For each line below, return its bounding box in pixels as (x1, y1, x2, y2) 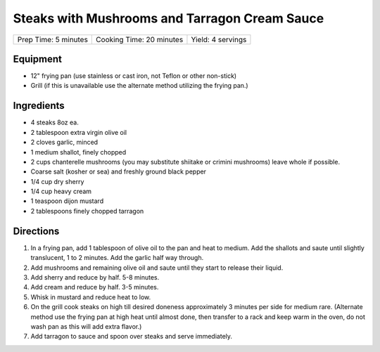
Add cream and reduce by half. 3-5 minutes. (30, 283, 159, 292)
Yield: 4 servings (191, 34, 247, 44)
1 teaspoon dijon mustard (30, 197, 104, 205)
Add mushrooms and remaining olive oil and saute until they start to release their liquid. (30, 263, 284, 272)
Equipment (13, 53, 63, 65)
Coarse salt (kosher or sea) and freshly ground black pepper (30, 167, 207, 176)
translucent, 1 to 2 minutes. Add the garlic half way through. (30, 254, 204, 262)
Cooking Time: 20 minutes (96, 34, 184, 44)
